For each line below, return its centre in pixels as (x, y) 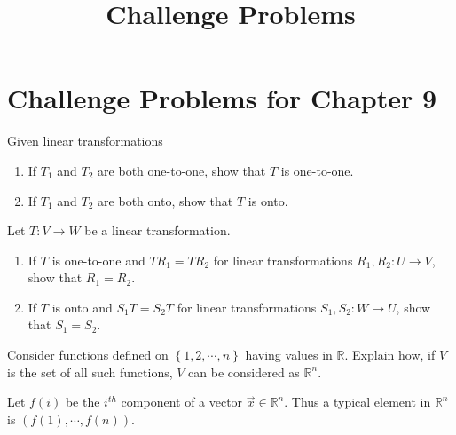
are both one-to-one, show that (182, 170)
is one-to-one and (98, 260)
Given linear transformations (85, 141)
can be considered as (244, 372)
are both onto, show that (165, 200)
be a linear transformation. (157, 230)
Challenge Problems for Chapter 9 (222, 98)
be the (83, 402)
